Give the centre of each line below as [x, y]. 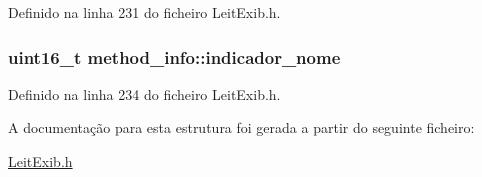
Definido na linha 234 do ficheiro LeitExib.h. [144, 93]
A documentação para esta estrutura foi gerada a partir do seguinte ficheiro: [241, 127]
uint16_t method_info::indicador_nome [174, 56]
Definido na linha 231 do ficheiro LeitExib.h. [144, 12]
